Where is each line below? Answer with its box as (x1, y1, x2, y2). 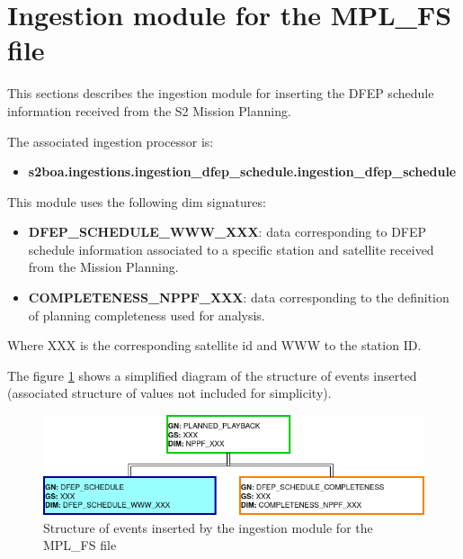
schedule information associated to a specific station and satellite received (28, 239, 434, 258)
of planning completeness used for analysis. (28, 305, 265, 324)
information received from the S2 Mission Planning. (7, 101, 291, 120)
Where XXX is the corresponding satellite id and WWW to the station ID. (7, 336, 422, 355)
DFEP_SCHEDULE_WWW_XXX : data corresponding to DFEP (28, 222, 427, 241)
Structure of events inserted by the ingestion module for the (43, 518, 373, 536)
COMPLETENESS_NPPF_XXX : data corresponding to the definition (28, 288, 450, 307)
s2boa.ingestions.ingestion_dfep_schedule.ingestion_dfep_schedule (28, 162, 457, 181)
